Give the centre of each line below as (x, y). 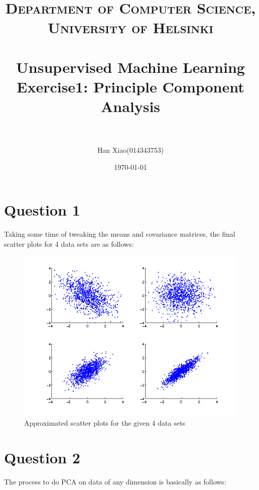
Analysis (131, 106)
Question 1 (42, 210)
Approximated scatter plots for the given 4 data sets (105, 423)
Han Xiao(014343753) (131, 150)
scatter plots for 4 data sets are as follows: (69, 243)
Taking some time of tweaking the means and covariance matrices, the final (120, 234)
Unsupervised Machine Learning (131, 67)
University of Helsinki (131, 27)
